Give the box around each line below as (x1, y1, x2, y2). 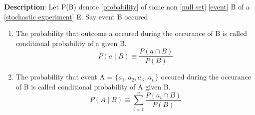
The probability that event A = (15, 71, 113, 82)
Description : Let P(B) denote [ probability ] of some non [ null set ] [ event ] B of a (4, 1, 250, 11)
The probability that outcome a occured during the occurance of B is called (15, 28, 247, 38)
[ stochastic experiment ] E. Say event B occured (4, 11, 148, 21)
